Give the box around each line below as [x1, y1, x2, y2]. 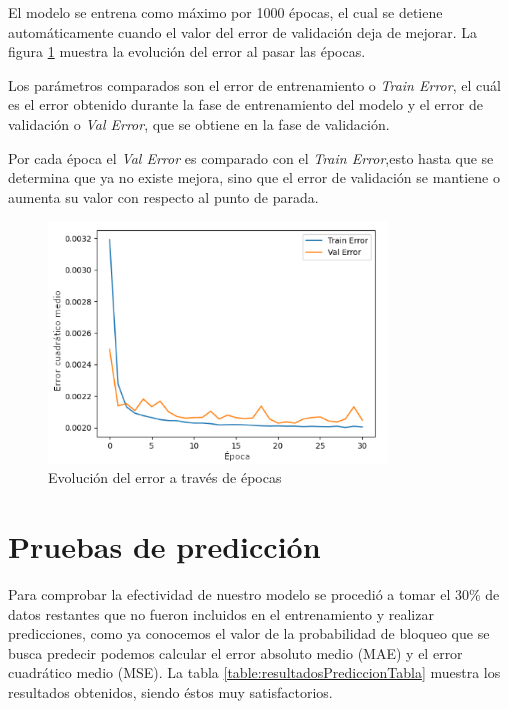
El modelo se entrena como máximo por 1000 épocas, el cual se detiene [8, 2, 443, 22]
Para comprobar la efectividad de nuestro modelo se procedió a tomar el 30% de [8, 584, 500, 605]
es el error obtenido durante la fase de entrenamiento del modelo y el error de [8, 94, 483, 115]
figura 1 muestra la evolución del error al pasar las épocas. [8, 41, 366, 62]
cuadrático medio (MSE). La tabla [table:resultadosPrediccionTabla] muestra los [8, 662, 501, 683]
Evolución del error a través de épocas [48, 467, 282, 488]
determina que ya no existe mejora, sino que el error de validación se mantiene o [8, 167, 500, 188]
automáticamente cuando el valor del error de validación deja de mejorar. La [8, 21, 478, 42]
